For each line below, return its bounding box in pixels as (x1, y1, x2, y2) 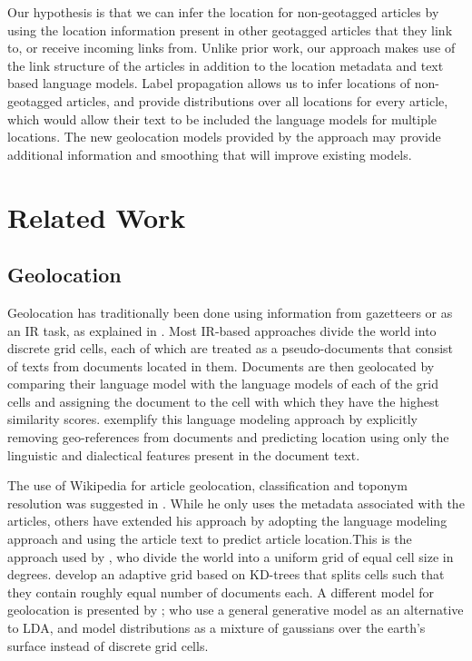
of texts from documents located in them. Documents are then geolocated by (7, 356, 435, 375)
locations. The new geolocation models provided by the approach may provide (7, 127, 441, 146)
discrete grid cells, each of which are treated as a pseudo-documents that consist (7, 339, 454, 358)
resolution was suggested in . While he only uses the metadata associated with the (7, 493, 465, 512)
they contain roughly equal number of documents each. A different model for (7, 582, 435, 601)
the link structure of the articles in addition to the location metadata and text (7, 55, 444, 74)
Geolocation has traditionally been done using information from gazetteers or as (7, 302, 453, 321)
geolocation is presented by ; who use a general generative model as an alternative (7, 600, 464, 619)
